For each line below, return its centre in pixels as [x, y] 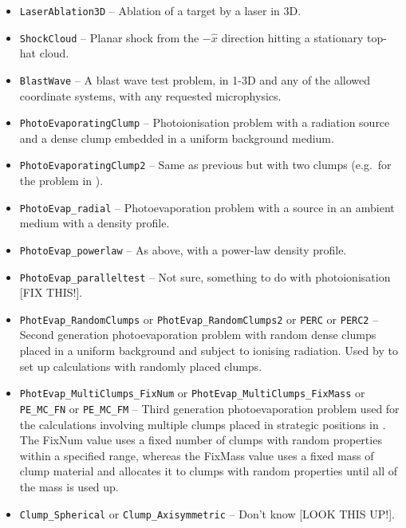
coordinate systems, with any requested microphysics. [150, 95]
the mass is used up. [69, 486]
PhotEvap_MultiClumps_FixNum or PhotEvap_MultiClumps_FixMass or [192, 393]
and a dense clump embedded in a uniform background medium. [177, 138]
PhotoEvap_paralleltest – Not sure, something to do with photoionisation [205, 276]
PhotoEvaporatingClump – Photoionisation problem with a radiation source [205, 122]
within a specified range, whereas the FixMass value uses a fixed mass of [197, 455]
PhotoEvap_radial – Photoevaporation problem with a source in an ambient [207, 207]
